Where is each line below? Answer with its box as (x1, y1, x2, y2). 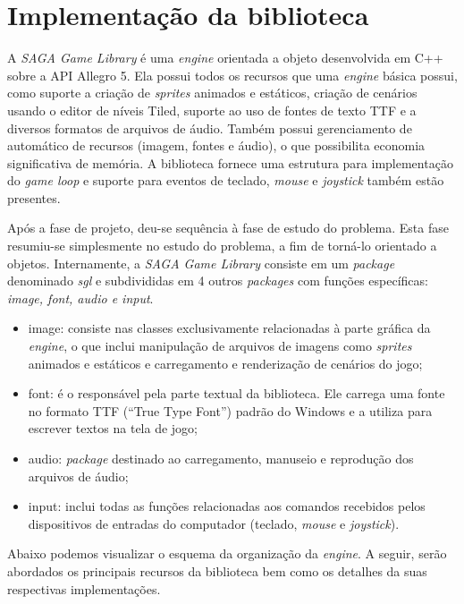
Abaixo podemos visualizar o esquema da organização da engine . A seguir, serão (7, 544, 447, 563)
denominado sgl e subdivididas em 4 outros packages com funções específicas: (7, 271, 428, 290)
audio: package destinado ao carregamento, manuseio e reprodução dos (28, 449, 414, 467)
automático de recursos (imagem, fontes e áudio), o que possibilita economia (7, 136, 426, 155)
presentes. (7, 188, 61, 207)
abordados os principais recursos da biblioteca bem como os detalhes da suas (7, 561, 427, 580)
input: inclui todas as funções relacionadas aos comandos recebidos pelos (28, 497, 426, 515)
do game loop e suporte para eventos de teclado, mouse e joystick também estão (7, 171, 444, 190)
